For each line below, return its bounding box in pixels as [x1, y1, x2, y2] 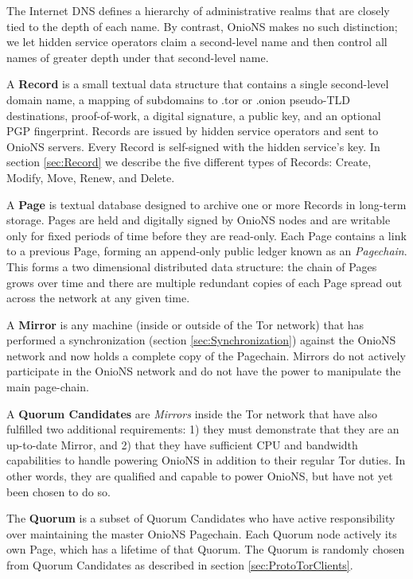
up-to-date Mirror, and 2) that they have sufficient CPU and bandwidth [6, 436, 358, 453]
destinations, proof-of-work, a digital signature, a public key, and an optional [6, 107, 381, 123]
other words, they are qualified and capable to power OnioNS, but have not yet [6, 468, 393, 484]
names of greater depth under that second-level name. [6, 49, 269, 65]
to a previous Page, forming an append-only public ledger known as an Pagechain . [6, 243, 407, 259]
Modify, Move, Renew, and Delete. [6, 169, 175, 185]
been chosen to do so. [6, 483, 111, 499]
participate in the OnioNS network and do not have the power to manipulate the [6, 363, 401, 379]
